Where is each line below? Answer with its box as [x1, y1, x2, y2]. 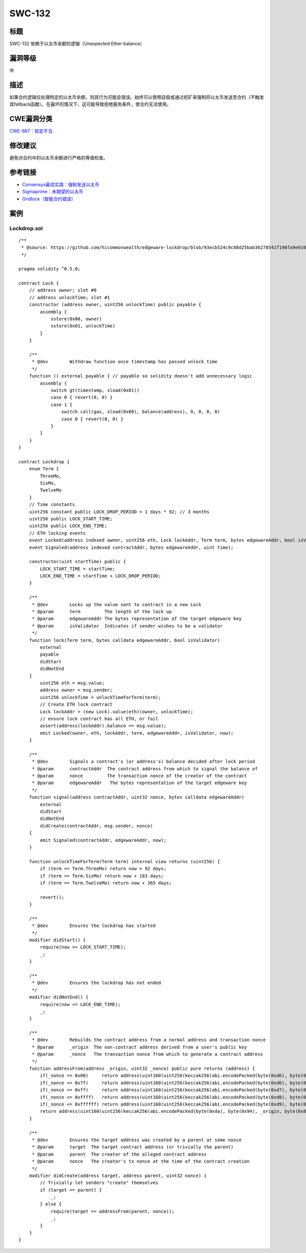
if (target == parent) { [40, 1187, 102, 1193]
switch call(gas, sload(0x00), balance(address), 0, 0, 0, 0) [61, 409, 220, 415]
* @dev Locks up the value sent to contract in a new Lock [32, 602, 201, 607]
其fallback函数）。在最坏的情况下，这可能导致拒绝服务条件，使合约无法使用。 [9, 101, 171, 107]
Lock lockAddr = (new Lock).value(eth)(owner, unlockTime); [40, 709, 193, 714]
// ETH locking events [29, 530, 86, 536]
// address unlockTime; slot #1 [29, 294, 110, 300]
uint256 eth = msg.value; [40, 680, 105, 686]
